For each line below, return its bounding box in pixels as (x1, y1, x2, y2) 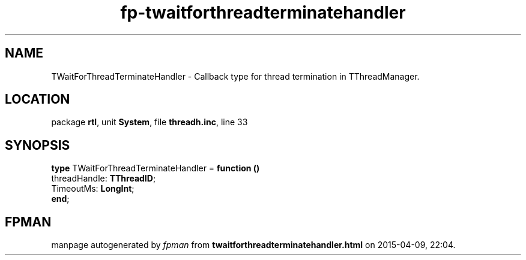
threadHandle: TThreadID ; (51, 173, 156, 184)
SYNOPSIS (5, 137, 70, 153)
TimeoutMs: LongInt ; (51, 183, 135, 194)
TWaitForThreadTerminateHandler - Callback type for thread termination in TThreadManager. (51, 71, 420, 81)
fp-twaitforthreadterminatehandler (120, 2, 406, 23)
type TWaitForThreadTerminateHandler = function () (51, 163, 260, 174)
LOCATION (5, 92, 70, 107)
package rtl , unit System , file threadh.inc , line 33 (51, 117, 248, 128)
